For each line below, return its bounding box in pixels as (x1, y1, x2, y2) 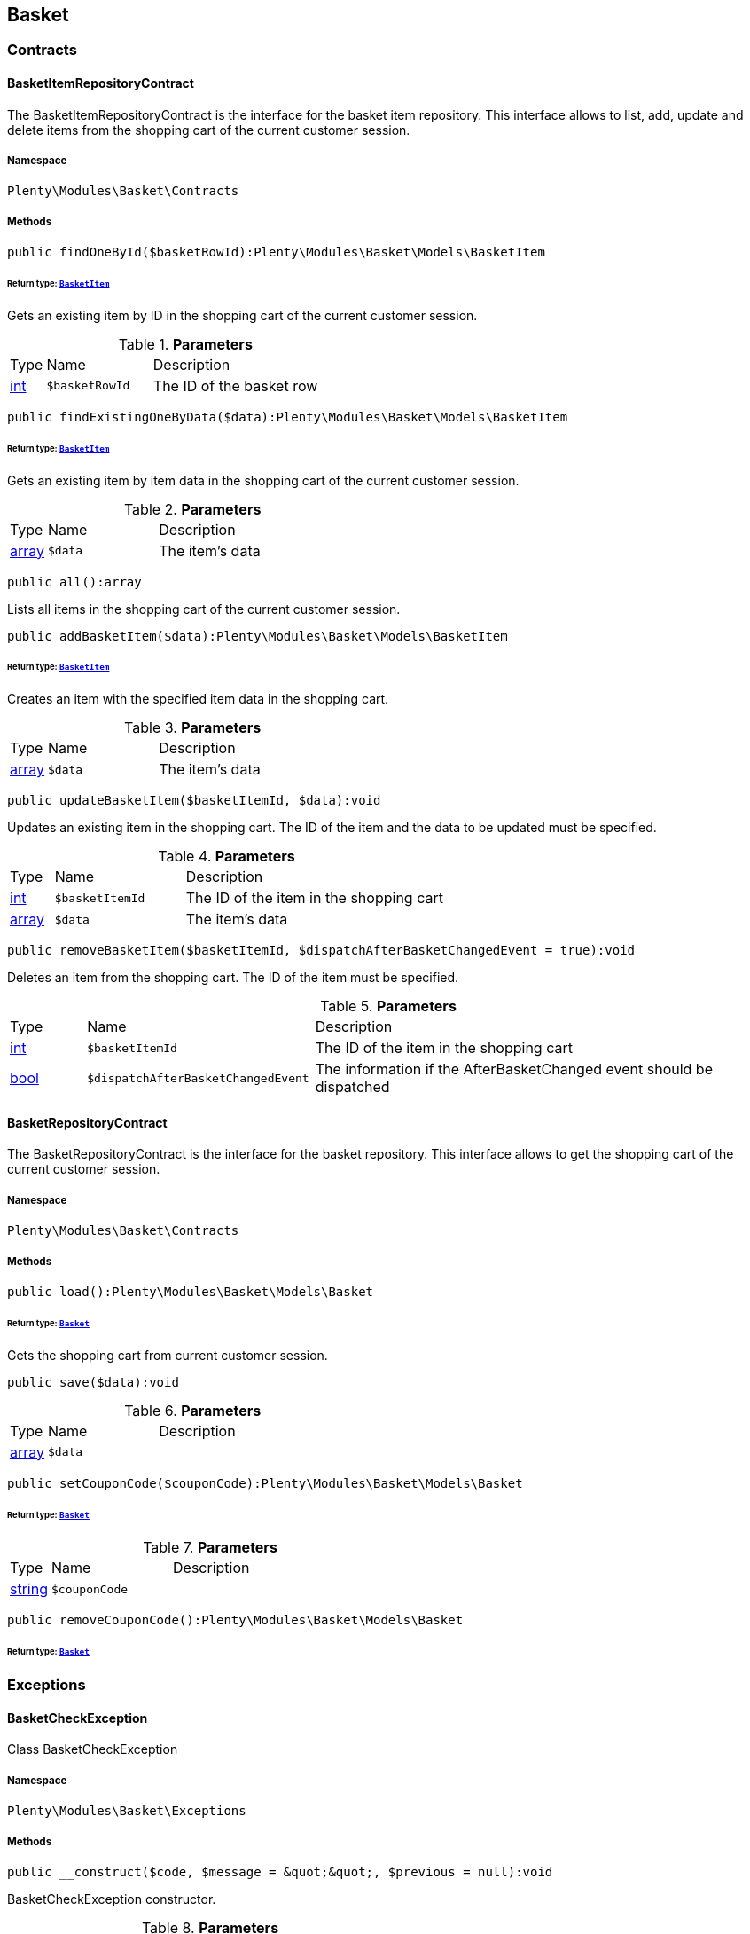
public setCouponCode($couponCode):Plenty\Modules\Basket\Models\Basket (7, 1475, 523, 1490)
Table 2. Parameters (123, 499, 262, 518)
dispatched (315, 1078, 390, 1097)
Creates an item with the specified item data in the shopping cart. (7, 691, 389, 707)
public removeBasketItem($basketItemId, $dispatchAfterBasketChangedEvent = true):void (7, 943, 636, 958)
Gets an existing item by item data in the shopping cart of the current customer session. (7, 472, 520, 488)
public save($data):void (7, 1374, 179, 1389)
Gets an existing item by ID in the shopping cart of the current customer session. (7, 307, 478, 323)
